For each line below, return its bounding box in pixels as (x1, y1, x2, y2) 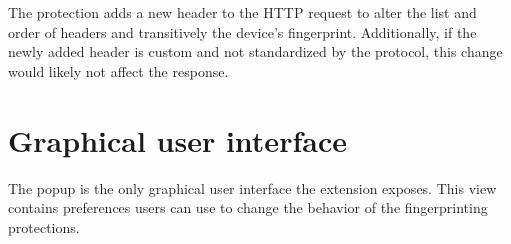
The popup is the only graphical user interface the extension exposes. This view (8, 177, 497, 198)
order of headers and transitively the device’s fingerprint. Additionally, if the (8, 21, 477, 42)
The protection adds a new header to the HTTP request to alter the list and (8, 2, 477, 22)
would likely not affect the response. (8, 60, 229, 81)
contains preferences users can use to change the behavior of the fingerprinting (8, 197, 488, 218)
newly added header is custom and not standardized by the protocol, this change (8, 41, 503, 62)
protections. (8, 216, 80, 237)
